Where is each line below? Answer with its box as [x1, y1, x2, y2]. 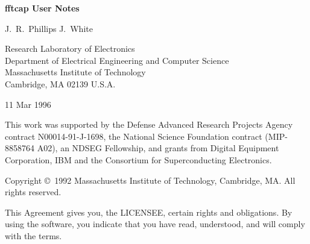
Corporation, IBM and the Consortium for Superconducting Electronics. [5, 153, 272, 166]
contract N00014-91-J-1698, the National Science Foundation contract [5, 130, 262, 142]
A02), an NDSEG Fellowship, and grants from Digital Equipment [37, 142, 279, 154]
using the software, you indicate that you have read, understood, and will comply [5, 217, 305, 230]
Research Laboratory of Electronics [5, 42, 135, 55]
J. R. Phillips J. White [5, 22, 93, 34]
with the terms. [5, 229, 62, 242]
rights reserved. [5, 186, 62, 198]
